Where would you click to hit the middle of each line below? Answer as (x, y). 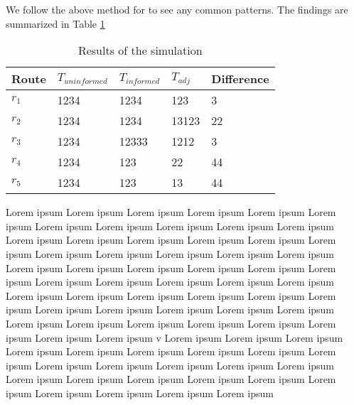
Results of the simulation (140, 50)
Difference (240, 79)
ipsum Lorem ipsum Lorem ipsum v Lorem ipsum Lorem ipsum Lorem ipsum (175, 337)
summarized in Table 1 (55, 23)
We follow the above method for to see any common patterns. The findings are (177, 9)
